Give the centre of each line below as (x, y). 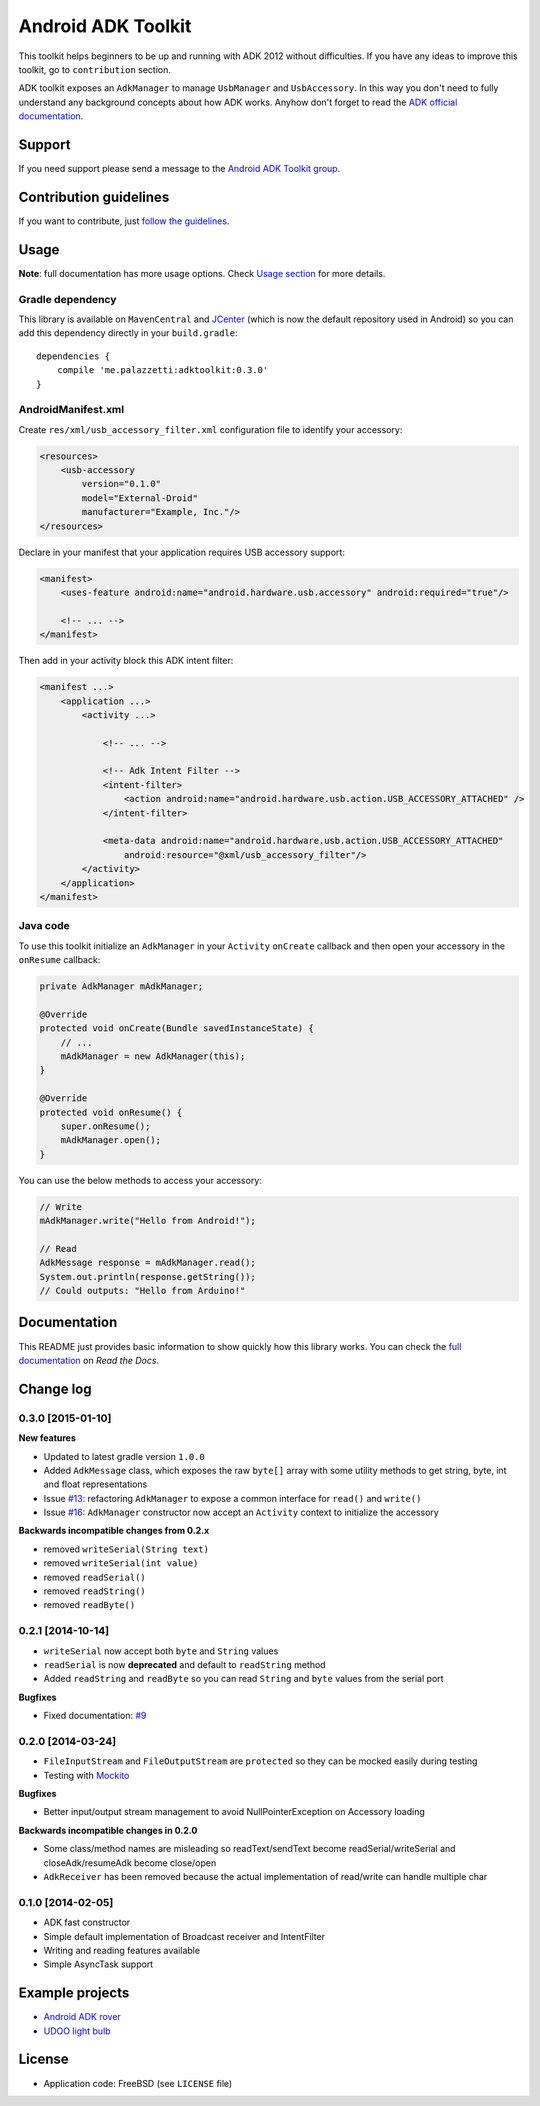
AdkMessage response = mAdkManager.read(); (148, 1263)
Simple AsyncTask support (98, 1964)
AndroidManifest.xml (71, 410)
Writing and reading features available (121, 1950)
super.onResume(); (105, 1126)
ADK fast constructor (87, 1922)
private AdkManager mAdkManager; (121, 986)
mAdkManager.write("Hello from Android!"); (148, 1221)
